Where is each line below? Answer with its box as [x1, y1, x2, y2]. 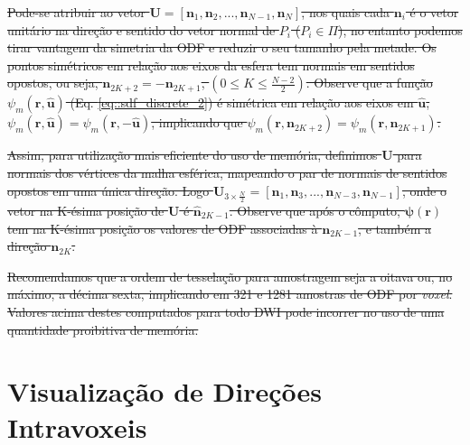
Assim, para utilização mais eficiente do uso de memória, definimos [7, 145, 378, 164]
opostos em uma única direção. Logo [7, 181, 210, 199]
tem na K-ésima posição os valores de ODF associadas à [7, 218, 318, 237]
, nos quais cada [301, 3, 390, 21]
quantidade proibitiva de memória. [7, 320, 199, 338]
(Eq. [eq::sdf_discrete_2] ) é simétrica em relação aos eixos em [70, 93, 414, 112]
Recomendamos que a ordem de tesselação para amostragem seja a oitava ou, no [7, 266, 453, 285]
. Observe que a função [305, 73, 433, 92]
